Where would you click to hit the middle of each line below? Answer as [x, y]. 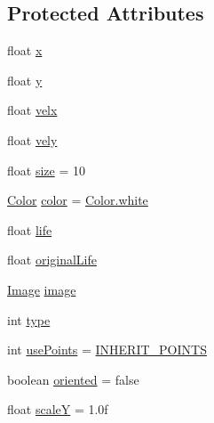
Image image [42, 289]
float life [30, 229]
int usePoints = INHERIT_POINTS [107, 350]
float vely [32, 139]
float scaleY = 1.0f [58, 409]
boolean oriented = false [73, 379]
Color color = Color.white [78, 200]
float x [25, 50]
